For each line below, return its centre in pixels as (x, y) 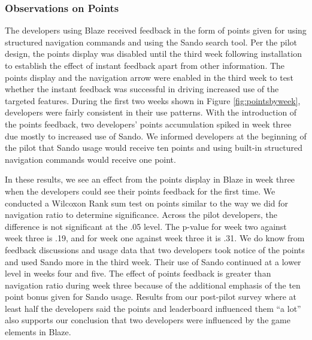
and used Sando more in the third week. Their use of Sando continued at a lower (153, 261)
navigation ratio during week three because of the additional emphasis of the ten (153, 285)
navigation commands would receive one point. (90, 159)
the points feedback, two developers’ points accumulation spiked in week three (148, 124)
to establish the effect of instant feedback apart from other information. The (145, 65)
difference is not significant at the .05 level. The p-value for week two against (146, 226)
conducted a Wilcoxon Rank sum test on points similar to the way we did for (147, 203)
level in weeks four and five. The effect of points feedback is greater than (138, 273)
